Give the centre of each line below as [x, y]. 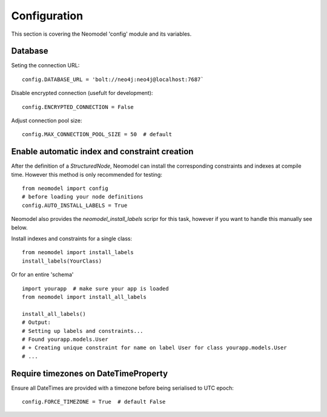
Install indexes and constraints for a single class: [72, 238]
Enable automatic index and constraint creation [102, 152]
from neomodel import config [65, 189]
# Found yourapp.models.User [65, 339]
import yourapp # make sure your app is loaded [95, 288]
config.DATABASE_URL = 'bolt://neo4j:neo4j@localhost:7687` [113, 79]
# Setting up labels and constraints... [83, 331]
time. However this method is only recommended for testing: [87, 174]
